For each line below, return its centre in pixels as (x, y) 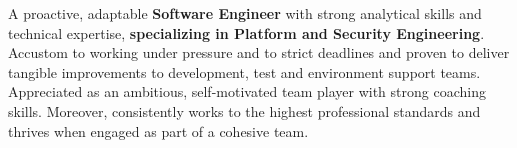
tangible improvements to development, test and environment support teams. (244, 71)
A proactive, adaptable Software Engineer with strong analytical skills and (245, 13)
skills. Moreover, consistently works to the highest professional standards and (244, 110)
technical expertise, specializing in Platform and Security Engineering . (246, 32)
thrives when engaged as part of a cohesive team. (158, 130)
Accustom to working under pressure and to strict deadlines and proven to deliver (259, 52)
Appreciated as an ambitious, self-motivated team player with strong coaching (247, 91)
